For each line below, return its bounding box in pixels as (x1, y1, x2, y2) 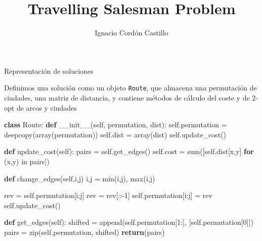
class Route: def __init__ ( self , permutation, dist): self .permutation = (4, 119, 227, 130)
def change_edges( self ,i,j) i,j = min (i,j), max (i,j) (4, 173, 155, 183)
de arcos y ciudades (16, 102, 77, 113)
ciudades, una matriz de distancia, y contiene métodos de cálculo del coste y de (4, 92, 250, 103)
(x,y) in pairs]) (4, 156, 50, 166)
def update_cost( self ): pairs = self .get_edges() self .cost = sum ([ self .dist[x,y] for (4, 146, 254, 157)
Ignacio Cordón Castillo (95, 27, 168, 38)
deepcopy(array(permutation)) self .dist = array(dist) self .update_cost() (4, 129, 226, 139)
